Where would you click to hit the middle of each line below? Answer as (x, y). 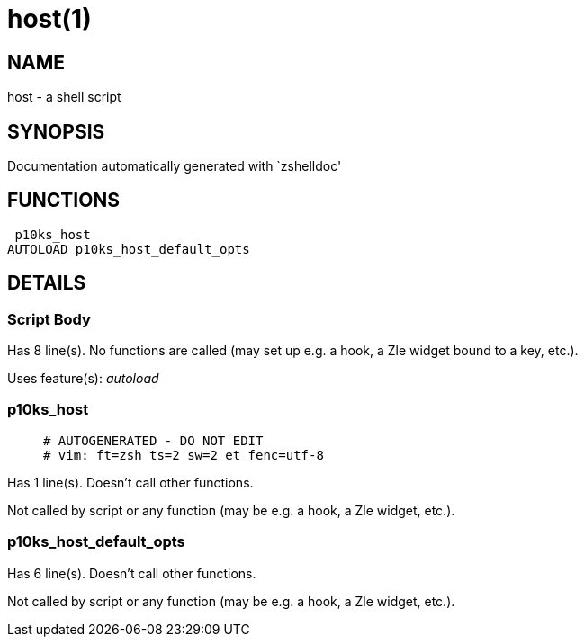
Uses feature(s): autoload (83, 379)
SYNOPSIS (56, 131)
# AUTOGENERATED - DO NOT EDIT (153, 440)
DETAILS (47, 283)
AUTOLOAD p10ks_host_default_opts (129, 249)
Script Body (49, 319)
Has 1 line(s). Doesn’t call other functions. (130, 482)
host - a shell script (64, 97)
